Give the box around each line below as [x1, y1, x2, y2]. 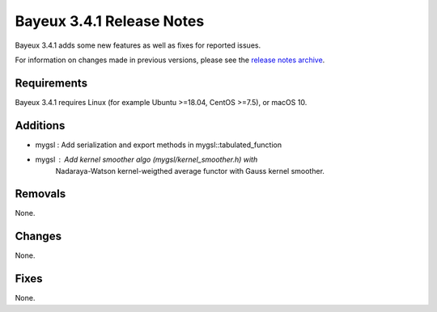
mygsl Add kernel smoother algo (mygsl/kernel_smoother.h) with [35, 154, 258, 165]
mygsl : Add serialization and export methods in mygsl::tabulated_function [35, 140, 282, 150]
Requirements [15, 76, 88, 90]
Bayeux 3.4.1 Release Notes [15, 12, 205, 30]
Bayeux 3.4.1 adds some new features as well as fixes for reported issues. [15, 40, 261, 50]
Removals [15, 187, 66, 201]
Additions [15, 118, 66, 133]
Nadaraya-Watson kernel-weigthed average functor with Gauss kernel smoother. [55, 166, 325, 175]
